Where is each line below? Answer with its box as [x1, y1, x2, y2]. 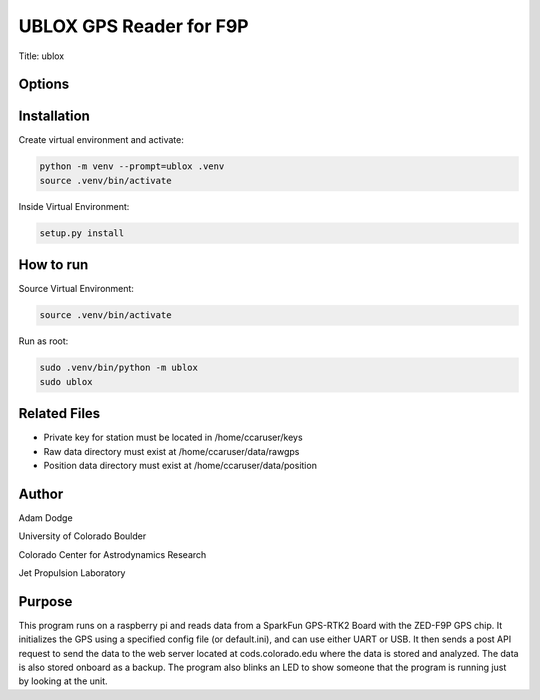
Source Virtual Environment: [18, 283, 135, 295]
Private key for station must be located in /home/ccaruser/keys [43, 431, 304, 444]
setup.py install [39, 227, 125, 239]
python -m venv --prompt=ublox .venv [39, 161, 225, 172]
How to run [18, 256, 89, 274]
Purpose [18, 593, 73, 610]
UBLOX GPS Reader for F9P [18, 15, 249, 37]
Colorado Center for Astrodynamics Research [18, 548, 207, 560]
